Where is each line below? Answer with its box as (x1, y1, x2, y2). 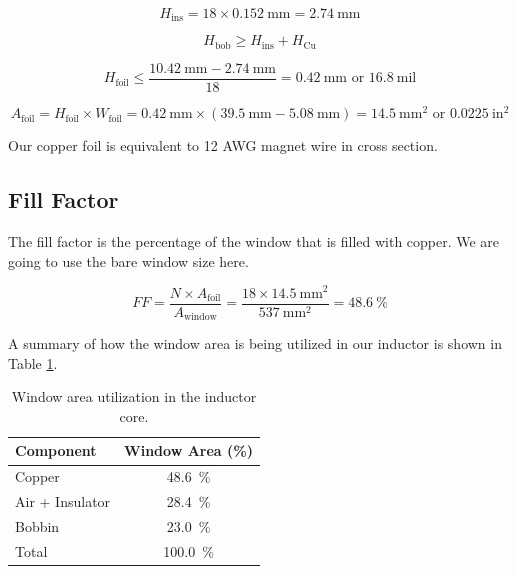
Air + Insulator (15, 491, 111, 512)
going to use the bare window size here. (8, 250, 249, 271)
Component (15, 440, 97, 461)
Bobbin (15, 515, 60, 536)
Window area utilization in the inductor (11, 386, 257, 407)
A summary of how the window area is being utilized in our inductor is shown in (8, 333, 502, 354)
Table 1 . (8, 352, 58, 373)
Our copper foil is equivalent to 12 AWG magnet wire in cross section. (8, 135, 438, 156)
